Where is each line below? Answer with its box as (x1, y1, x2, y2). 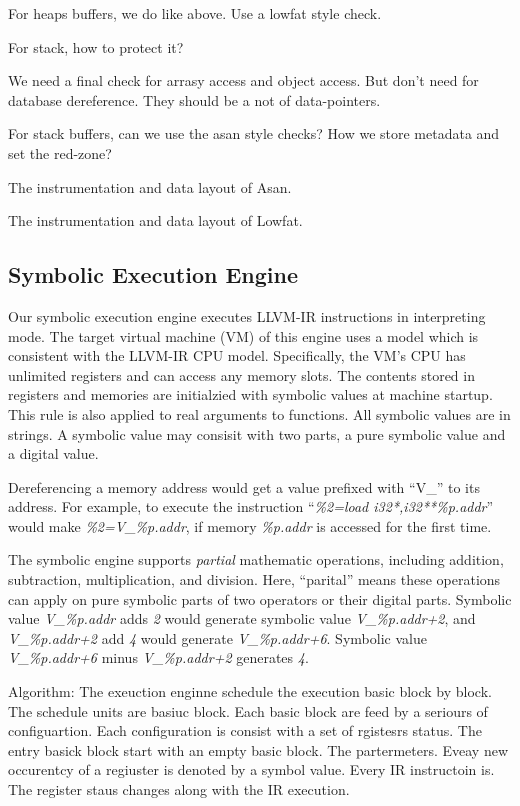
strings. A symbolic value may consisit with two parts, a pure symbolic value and (8, 423, 506, 444)
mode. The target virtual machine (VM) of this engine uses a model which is (8, 325, 479, 346)
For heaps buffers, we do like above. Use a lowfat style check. (8, 3, 382, 23)
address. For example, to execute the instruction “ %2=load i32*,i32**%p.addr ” (8, 496, 494, 517)
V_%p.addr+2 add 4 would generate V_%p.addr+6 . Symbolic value (8, 627, 427, 648)
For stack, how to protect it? (8, 36, 184, 57)
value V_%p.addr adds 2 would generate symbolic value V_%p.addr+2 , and (8, 608, 476, 629)
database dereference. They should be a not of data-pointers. (8, 89, 381, 110)
